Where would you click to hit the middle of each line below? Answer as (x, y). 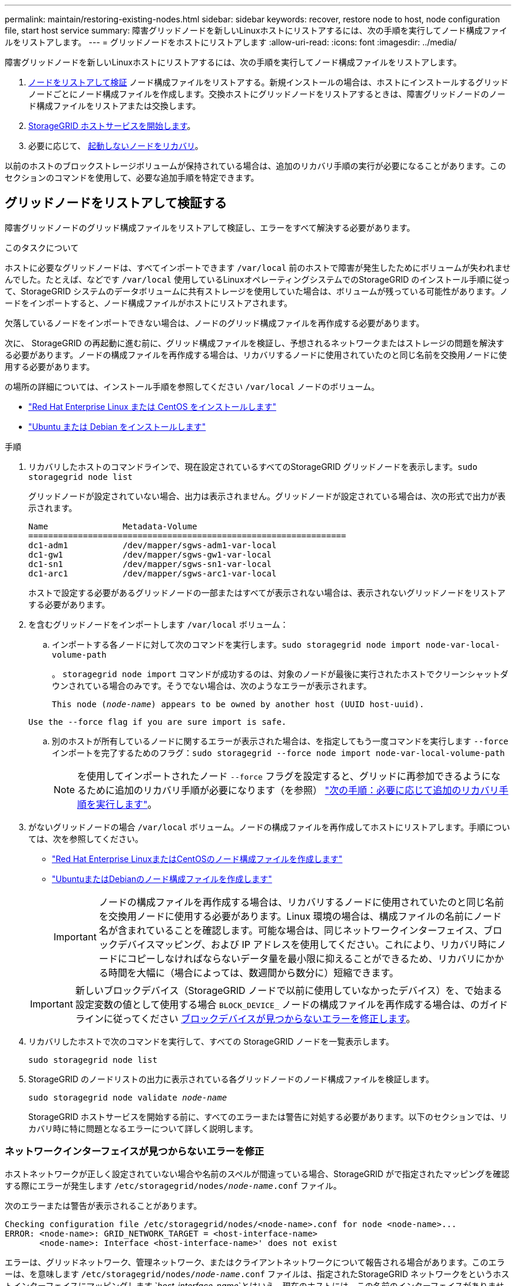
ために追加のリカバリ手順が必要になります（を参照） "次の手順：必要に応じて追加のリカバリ (293, 790)
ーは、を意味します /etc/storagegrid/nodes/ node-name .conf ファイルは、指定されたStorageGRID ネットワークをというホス (257, 1274)
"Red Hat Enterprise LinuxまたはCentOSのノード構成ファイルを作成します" (197, 859)
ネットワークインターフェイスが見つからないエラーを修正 (135, 1151)
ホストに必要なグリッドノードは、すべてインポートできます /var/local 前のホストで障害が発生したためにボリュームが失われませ (258, 267)
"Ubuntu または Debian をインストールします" (117, 426)
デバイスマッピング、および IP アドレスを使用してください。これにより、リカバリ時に (307, 944)
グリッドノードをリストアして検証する (116, 203)
